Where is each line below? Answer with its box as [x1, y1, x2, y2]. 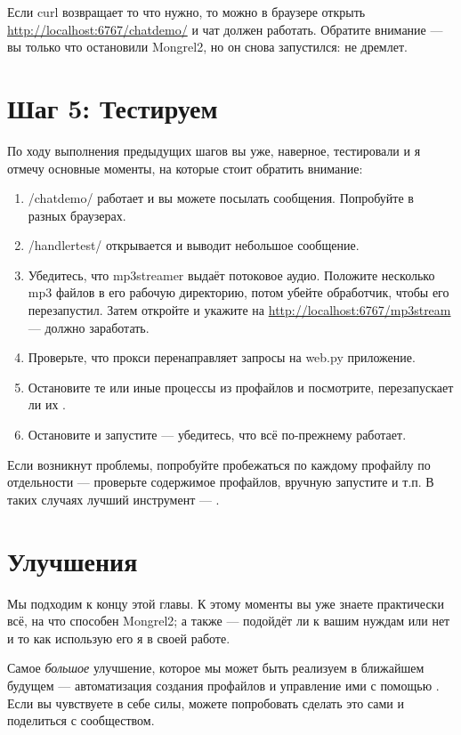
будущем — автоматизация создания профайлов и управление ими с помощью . [7, 675, 440, 694]
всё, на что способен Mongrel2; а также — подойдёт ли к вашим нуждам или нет [7, 611, 450, 630]
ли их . [28, 395, 66, 414]
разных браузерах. [28, 206, 126, 224]
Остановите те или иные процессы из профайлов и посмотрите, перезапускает [28, 377, 454, 396]
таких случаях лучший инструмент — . [7, 489, 220, 508]
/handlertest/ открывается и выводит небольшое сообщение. [28, 236, 360, 254]
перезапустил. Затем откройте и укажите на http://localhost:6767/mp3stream [28, 301, 451, 319]
